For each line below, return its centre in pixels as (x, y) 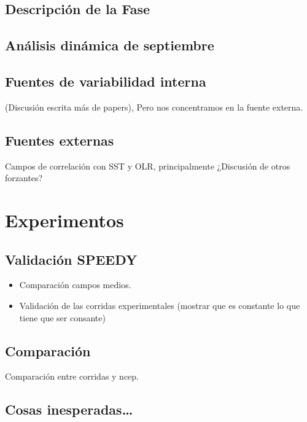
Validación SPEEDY (71, 259)
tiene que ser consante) (62, 317)
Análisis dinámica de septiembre (110, 45)
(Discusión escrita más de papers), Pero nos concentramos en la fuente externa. (154, 107)
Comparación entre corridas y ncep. (72, 376)
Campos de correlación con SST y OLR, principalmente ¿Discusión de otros (148, 166)
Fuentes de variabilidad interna (106, 81)
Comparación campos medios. (75, 285)
